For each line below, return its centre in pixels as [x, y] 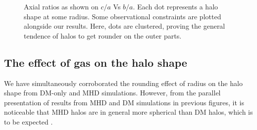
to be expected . [28, 121]
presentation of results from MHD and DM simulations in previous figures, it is [124, 102]
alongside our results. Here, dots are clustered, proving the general [125, 26]
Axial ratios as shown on [61, 6]
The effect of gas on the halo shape [96, 62]
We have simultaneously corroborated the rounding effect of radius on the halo [123, 83]
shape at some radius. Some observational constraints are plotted [123, 16]
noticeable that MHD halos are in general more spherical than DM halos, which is [128, 112]
